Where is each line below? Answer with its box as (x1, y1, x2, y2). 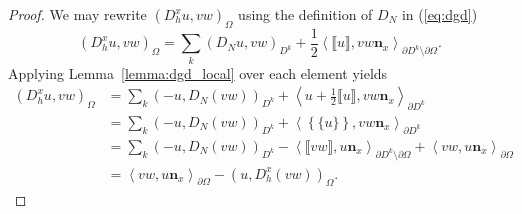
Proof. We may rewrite (8, 4, 147, 24)
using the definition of (238, 4, 373, 24)
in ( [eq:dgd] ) (401, 4, 478, 24)
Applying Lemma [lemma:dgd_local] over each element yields (8, 62, 388, 83)
